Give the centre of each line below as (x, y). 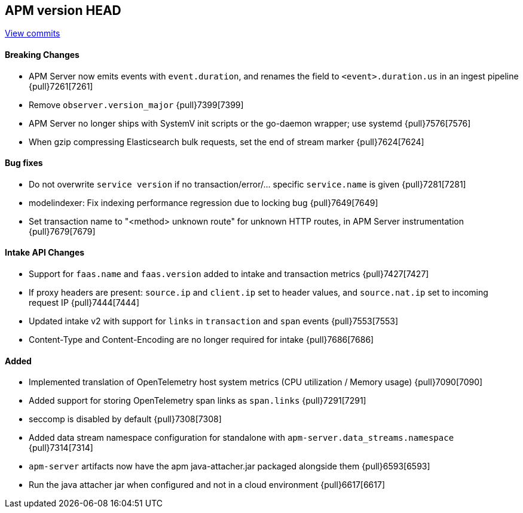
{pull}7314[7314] (61, 448)
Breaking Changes (42, 55)
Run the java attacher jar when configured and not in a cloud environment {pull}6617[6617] (207, 485)
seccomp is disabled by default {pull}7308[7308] (125, 419)
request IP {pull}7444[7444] (84, 303)
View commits (33, 33)
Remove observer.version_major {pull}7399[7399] (136, 105)
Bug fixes (24, 163)
